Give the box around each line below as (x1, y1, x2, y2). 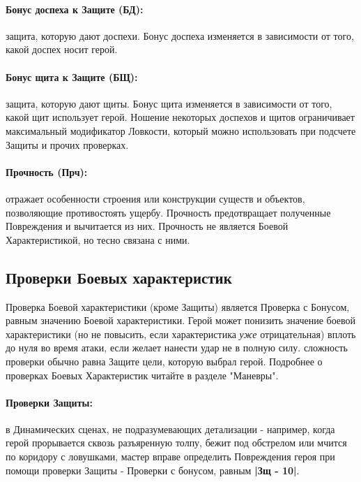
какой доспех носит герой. (6, 42, 118, 57)
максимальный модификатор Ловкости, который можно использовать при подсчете (6, 123, 356, 138)
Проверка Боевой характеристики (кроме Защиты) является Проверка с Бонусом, (6, 299, 350, 314)
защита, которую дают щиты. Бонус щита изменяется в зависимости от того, (6, 96, 332, 110)
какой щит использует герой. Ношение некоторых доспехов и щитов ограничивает (6, 110, 355, 124)
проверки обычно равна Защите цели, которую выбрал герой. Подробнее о (6, 353, 323, 368)
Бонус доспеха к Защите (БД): (6, 1, 144, 16)
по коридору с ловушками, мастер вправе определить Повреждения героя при (6, 449, 335, 464)
